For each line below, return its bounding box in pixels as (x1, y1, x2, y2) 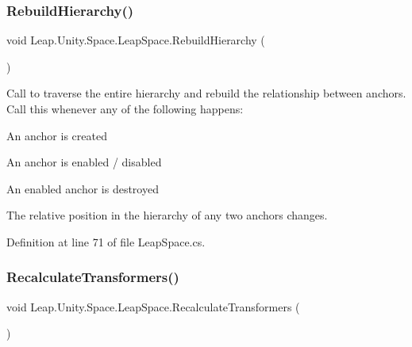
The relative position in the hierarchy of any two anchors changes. (6, 207, 328, 223)
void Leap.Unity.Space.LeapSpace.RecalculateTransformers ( (6, 298, 300, 315)
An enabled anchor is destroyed (6, 180, 159, 196)
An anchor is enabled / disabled (6, 154, 162, 170)
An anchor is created (6, 127, 107, 143)
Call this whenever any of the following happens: (6, 101, 244, 116)
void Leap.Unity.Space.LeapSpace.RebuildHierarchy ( (6, 32, 265, 48)
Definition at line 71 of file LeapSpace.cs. (6, 233, 206, 250)
